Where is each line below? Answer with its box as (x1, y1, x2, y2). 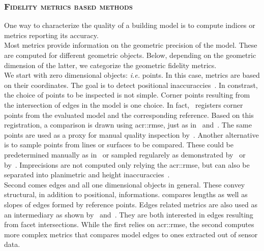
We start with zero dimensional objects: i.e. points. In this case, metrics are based (4, 70, 260, 80)
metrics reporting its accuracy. (4, 29, 99, 40)
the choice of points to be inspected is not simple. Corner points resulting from (4, 89, 250, 100)
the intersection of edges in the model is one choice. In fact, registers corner (4, 99, 243, 110)
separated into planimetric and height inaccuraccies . (4, 169, 170, 180)
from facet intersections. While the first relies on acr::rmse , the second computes (4, 219, 254, 230)
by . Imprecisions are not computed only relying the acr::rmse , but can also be (4, 159, 250, 170)
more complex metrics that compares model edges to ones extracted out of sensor (4, 229, 258, 239)
